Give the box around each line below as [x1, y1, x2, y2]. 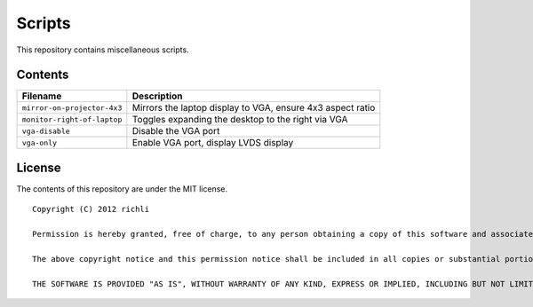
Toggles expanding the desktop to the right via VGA [131, 114, 348, 126]
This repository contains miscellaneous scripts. [16, 44, 190, 55]
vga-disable [21, 126, 70, 136]
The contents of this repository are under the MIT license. [16, 183, 228, 194]
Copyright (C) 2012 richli [32, 204, 150, 215]
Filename [21, 90, 62, 102]
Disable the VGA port [131, 125, 220, 138]
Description [131, 90, 183, 102]
